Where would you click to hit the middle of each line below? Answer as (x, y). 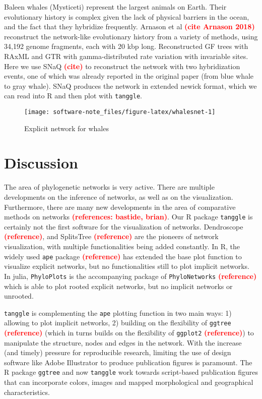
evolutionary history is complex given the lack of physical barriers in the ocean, (127, 16)
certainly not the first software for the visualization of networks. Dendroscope (124, 226)
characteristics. (27, 392)
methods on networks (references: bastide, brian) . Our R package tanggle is (128, 217)
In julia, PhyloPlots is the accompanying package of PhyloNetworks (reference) (130, 276)
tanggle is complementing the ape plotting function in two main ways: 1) (118, 312)
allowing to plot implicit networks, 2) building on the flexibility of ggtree (118, 323)
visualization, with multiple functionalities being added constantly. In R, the (122, 246)
